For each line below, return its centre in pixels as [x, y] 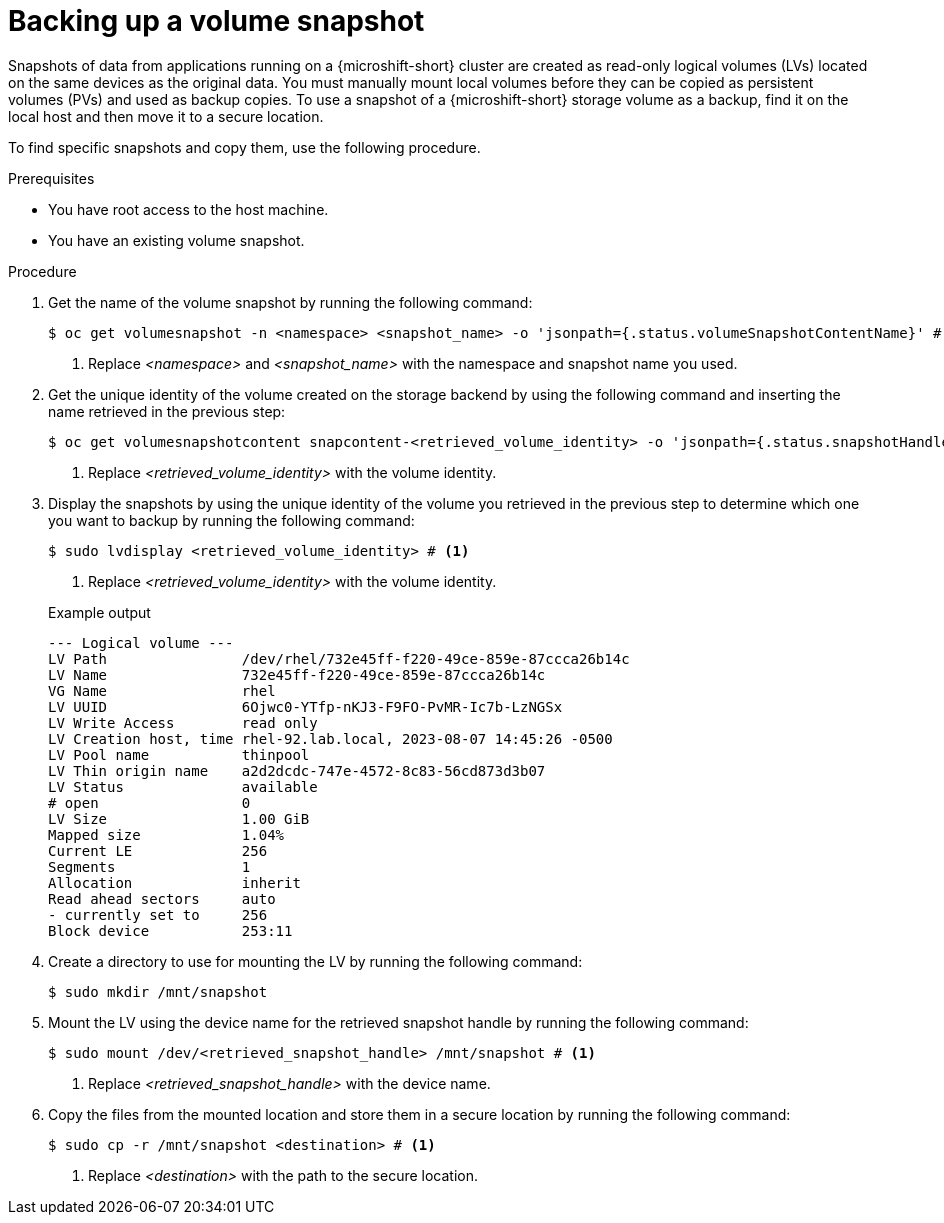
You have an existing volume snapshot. [176, 240]
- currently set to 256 [158, 914]
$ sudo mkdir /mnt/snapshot [158, 991]
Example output [99, 612]
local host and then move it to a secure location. [166, 116]
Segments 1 [149, 866]
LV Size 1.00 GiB [179, 818]
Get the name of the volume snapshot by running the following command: [290, 302]
